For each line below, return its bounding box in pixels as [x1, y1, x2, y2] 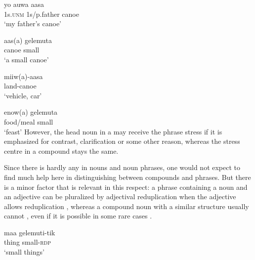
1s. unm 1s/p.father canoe [4, 8, 79, 19]
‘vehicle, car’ [4, 90, 42, 100]
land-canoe [4, 81, 37, 91]
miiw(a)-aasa [4, 71, 43, 81]
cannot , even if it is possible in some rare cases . [4, 211, 152, 221]
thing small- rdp [4, 237, 51, 247]
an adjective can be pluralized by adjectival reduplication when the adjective [4, 191, 236, 202]
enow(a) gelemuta [4, 107, 58, 117]
